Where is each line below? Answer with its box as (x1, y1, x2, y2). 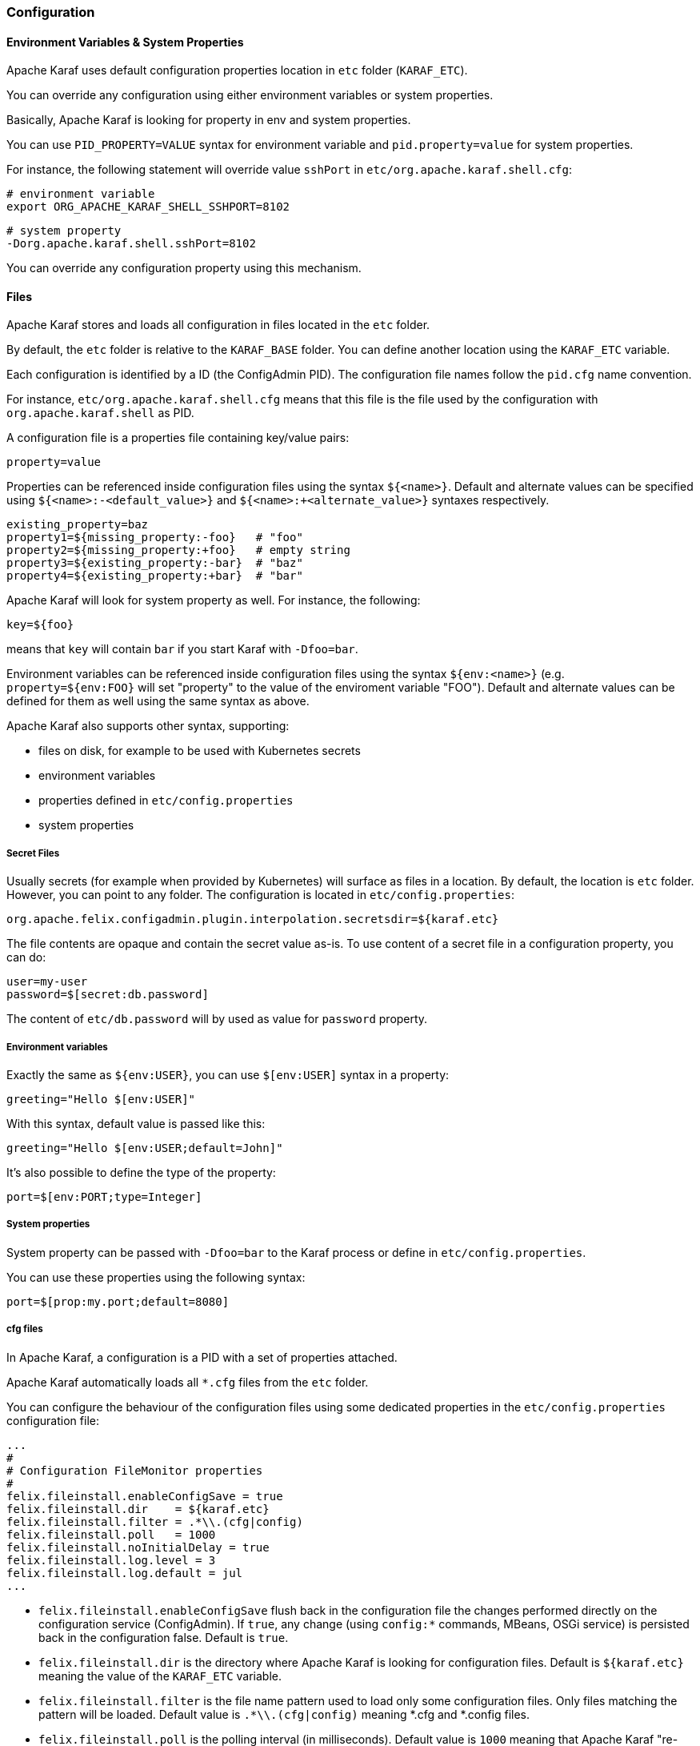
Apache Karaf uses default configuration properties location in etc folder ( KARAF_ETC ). (6, 63, 468, 78)
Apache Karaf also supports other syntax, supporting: (6, 719, 290, 733)
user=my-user (6, 975, 88, 989)
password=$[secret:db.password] (6, 988, 209, 1001)
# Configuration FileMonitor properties (6, 1463, 263, 1477)
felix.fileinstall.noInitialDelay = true (6, 1540, 270, 1554)
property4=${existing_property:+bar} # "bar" (6, 569, 303, 583)
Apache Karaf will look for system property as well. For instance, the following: (6, 593, 421, 608)
